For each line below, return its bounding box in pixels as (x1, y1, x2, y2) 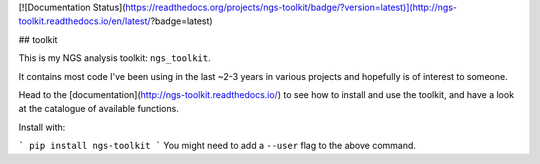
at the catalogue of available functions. (18, 103, 179, 115)
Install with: (18, 121, 66, 133)
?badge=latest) (150, 15, 214, 27)
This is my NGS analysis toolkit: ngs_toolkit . (18, 52, 211, 64)
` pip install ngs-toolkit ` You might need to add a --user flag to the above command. (18, 140, 417, 152)
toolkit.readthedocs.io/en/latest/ (18, 15, 151, 27)
